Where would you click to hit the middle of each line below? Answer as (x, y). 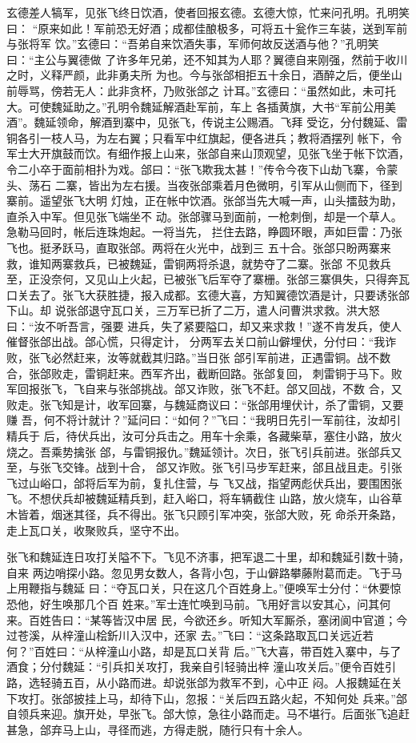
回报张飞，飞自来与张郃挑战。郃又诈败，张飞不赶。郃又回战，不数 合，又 (210, 389)
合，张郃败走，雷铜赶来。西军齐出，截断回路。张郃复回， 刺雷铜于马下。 (199, 373)
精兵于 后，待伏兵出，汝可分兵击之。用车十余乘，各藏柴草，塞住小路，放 (199, 436)
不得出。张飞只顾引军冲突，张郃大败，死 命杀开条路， (260, 514)
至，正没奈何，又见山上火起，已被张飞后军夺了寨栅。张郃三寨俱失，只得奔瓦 (208, 279)
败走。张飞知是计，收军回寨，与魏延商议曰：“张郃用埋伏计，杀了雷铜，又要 (205, 404)
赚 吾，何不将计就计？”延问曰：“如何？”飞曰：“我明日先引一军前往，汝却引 (204, 420)
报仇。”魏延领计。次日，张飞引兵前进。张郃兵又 (279, 451)
